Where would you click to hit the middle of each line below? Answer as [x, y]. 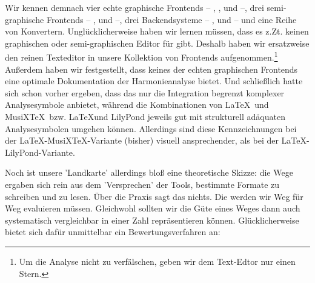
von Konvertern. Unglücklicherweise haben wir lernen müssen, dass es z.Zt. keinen [157, 31]
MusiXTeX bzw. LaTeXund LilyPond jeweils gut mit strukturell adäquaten [145, 116]
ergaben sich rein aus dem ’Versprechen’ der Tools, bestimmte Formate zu [142, 184]
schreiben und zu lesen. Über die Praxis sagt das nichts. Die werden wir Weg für [154, 196]
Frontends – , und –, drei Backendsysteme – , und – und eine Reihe [171, 19]
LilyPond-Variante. [40, 152]
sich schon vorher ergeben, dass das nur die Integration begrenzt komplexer [145, 92]
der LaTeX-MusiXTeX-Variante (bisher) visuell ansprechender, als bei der [142, 140]
